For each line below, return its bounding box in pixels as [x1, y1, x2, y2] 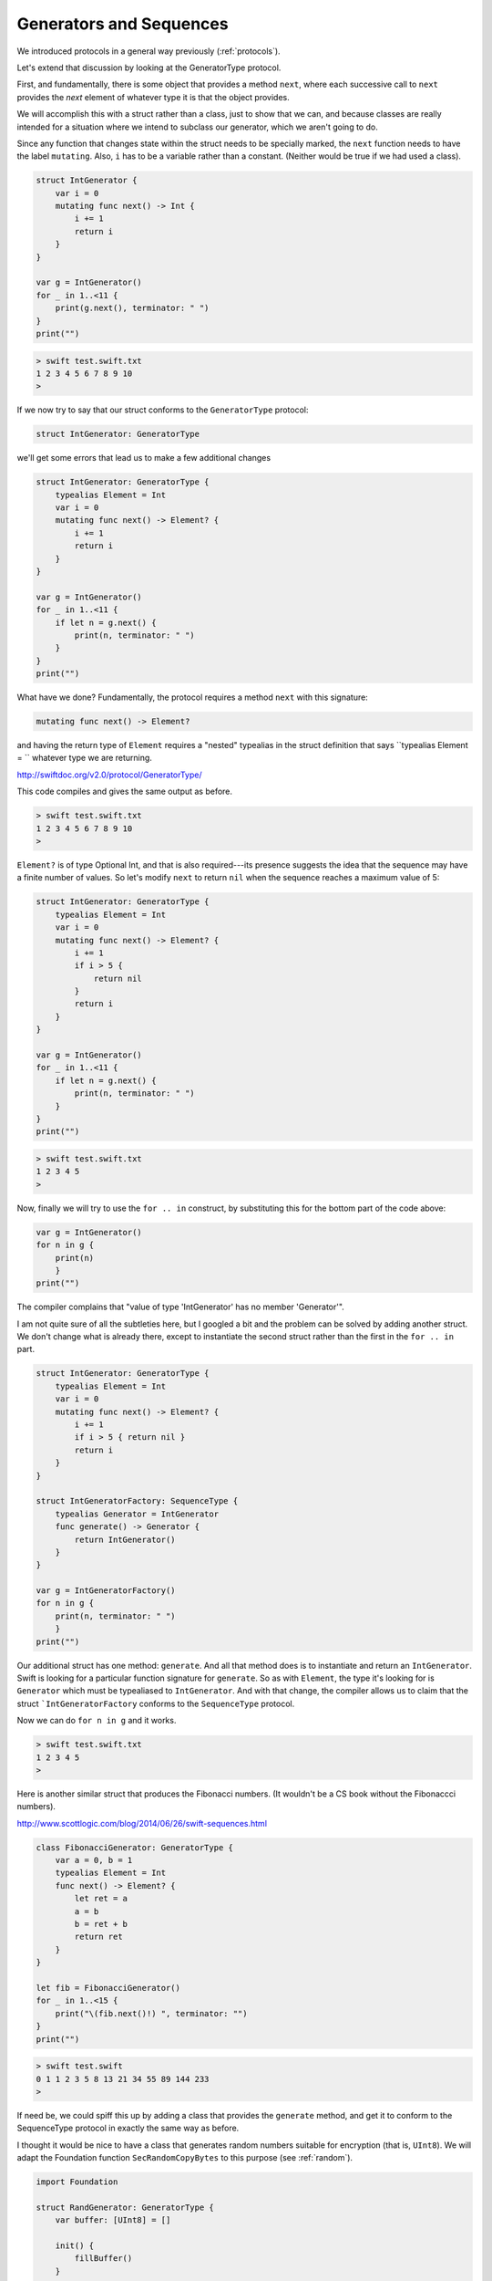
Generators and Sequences [16, 14, 229, 34]
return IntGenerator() [74, 1534, 177, 1545]
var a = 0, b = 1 [55, 1855, 133, 1866]
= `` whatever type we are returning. [16, 753, 152, 764]
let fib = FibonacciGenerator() [36, 1983, 181, 1993]
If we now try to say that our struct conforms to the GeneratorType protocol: [16, 404, 309, 415]
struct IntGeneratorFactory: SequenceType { [36, 1496, 239, 1506]
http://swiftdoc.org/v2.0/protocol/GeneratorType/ [16, 769, 202, 780]
